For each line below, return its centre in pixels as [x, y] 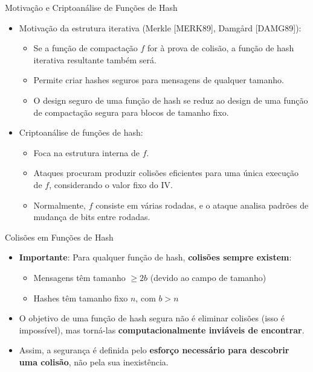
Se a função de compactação [86, 48]
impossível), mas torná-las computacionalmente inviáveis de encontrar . [162, 329]
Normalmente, [60, 205]
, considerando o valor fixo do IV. [111, 184]
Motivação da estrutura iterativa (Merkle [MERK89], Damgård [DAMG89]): [160, 27]
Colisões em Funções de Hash [59, 237]
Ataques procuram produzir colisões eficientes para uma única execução [166, 173]
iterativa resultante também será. [95, 59]
